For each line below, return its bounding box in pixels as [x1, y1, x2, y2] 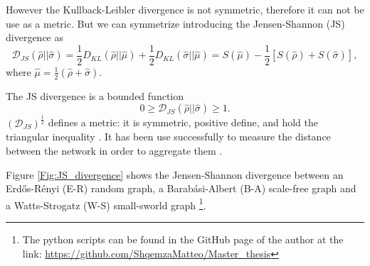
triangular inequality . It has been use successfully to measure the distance [6, 129, 331, 144]
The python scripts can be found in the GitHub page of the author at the [22, 232, 344, 247]
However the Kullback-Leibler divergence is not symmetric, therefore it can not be [6, 2, 364, 16]
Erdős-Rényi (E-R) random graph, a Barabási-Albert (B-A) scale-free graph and [6, 181, 356, 196]
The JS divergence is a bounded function [6, 88, 184, 103]
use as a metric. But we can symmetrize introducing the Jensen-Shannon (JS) [6, 16, 345, 31]
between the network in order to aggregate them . [6, 143, 223, 157]
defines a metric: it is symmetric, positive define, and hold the [48, 115, 318, 130]
